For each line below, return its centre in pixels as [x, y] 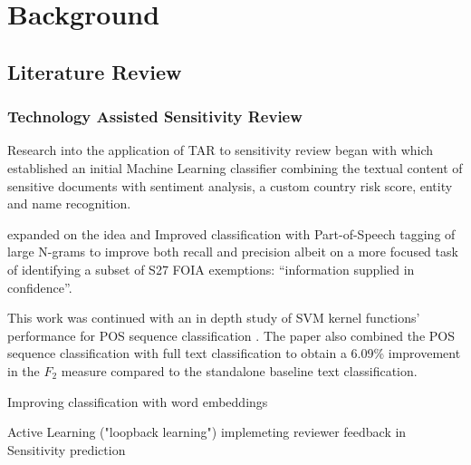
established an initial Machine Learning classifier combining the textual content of [235, 167]
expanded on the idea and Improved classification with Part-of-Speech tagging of [231, 233]
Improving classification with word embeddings [138, 401]
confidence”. [40, 287]
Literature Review [95, 71]
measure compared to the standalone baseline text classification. [239, 370]
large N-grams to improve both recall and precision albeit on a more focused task [233, 252]
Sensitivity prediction [67, 449]
